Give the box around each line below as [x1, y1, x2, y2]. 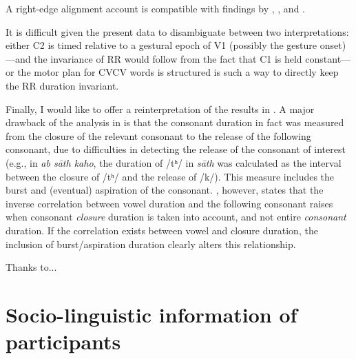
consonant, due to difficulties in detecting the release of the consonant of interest [6, 142, 346, 156]
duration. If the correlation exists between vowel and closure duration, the [6, 223, 318, 237]
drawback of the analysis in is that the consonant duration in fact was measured [6, 115, 344, 130]
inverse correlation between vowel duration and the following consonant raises [6, 196, 333, 210]
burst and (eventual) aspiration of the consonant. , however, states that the [6, 183, 324, 197]
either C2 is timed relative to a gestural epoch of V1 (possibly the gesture [6, 38, 317, 52]
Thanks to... [6, 260, 57, 274]
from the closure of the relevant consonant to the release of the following [6, 128, 311, 143]
